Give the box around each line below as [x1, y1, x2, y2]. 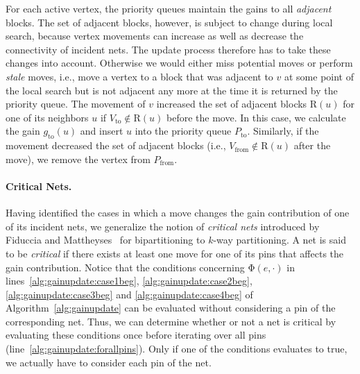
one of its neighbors [6, 110, 89, 124]
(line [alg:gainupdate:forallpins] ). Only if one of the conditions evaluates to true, [6, 341, 348, 356]
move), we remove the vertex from [6, 151, 151, 166]
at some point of [284, 69, 354, 83]
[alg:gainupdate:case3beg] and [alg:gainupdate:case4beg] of [6, 287, 253, 301]
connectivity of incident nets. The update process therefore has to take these [6, 42, 331, 56]
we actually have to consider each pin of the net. [6, 355, 212, 369]
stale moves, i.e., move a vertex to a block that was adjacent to [6, 69, 273, 83]
